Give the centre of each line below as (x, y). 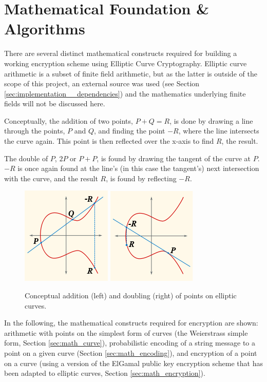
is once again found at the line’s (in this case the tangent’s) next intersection (138, 168)
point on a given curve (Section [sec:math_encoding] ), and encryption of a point (131, 353)
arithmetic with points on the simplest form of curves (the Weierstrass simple (126, 332)
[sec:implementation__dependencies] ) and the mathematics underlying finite (125, 93)
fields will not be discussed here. (55, 103)
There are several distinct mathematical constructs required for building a (121, 53)
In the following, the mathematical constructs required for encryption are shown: (131, 323)
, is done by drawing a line (211, 120)
